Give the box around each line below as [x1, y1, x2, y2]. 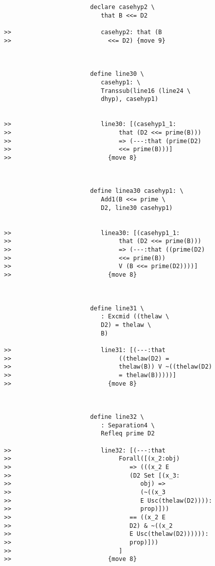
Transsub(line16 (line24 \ [101, 87, 191, 94]
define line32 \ [90, 413, 144, 421]
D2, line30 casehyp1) [101, 204, 173, 211]
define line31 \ [90, 304, 144, 312]
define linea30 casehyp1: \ [90, 187, 183, 195]
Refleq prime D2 [101, 430, 155, 437]
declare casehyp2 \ [90, 4, 155, 11]
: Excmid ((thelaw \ [101, 313, 169, 320]
